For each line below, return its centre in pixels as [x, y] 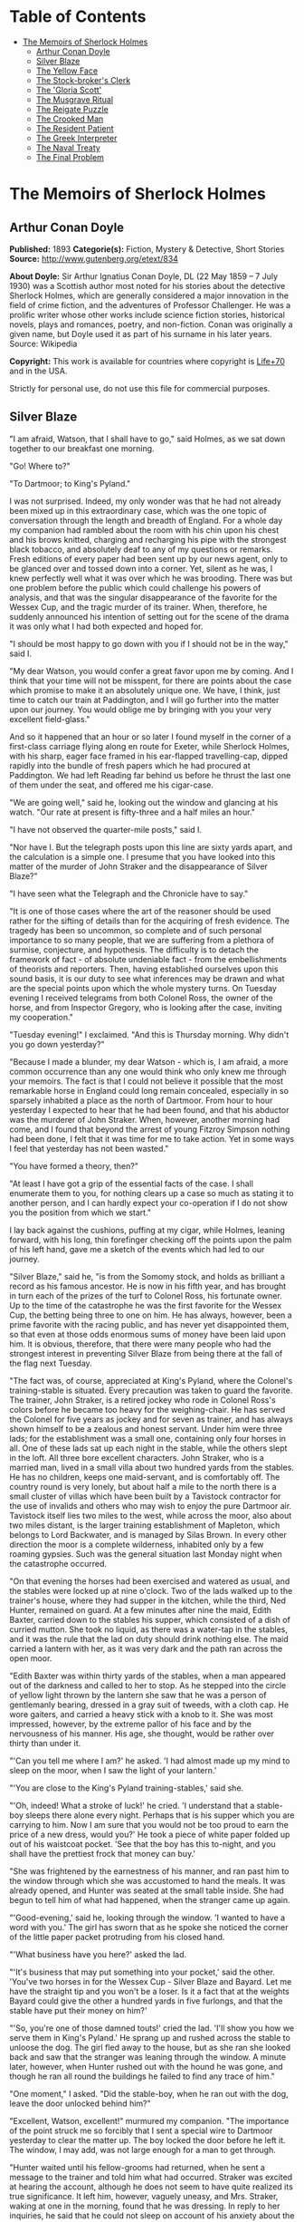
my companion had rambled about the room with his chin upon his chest [144, 530]
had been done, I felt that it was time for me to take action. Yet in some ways [152, 1138]
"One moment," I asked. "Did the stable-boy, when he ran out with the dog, [149, 2093]
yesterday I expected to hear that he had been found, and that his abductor [149, 1110]
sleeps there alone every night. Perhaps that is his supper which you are [160, 1815]
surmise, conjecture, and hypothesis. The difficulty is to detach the [134, 950]
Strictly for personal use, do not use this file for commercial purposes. [140, 388]
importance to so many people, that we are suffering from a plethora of [142, 940]
